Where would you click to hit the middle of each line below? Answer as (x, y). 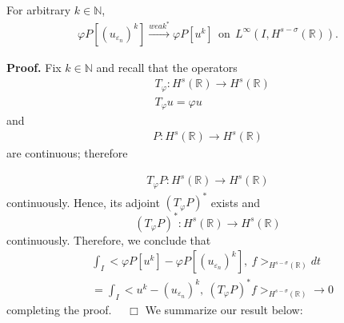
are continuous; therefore (67, 153)
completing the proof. (59, 309)
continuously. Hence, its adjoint (83, 202)
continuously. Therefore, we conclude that (109, 239)
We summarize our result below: (224, 309)
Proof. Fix (34, 67)
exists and (235, 202)
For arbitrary (39, 10)
